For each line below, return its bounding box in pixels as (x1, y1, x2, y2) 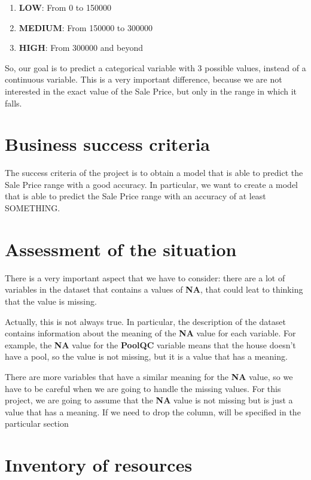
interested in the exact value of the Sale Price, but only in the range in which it (5, 84, 297, 97)
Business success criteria (5, 132, 211, 156)
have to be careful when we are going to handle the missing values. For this (5, 382, 281, 394)
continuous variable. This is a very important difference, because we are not (5, 73, 282, 86)
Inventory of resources (5, 452, 193, 477)
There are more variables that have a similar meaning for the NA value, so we (5, 370, 293, 382)
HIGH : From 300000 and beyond (19, 41, 143, 54)
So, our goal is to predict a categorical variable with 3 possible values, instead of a (5, 61, 306, 74)
